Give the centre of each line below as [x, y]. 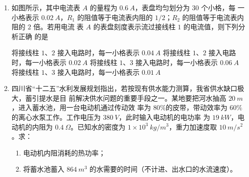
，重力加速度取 [193, 126]
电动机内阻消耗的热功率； [64, 152]
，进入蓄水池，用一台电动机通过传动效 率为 [81, 107]
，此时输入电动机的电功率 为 [164, 117]
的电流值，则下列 [211, 27]
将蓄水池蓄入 [44, 169]
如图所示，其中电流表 [46, 7]
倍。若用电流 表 [58, 27]
